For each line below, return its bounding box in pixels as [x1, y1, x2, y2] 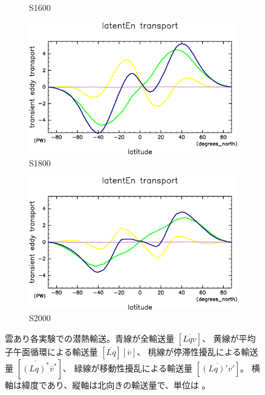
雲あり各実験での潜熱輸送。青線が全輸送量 [5, 331, 174, 344]
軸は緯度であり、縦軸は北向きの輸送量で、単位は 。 [5, 378, 211, 391]
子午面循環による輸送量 [5, 345, 98, 357]
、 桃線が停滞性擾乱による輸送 [137, 345, 258, 357]
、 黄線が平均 [201, 331, 256, 344]
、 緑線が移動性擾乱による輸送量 [62, 361, 193, 374]
